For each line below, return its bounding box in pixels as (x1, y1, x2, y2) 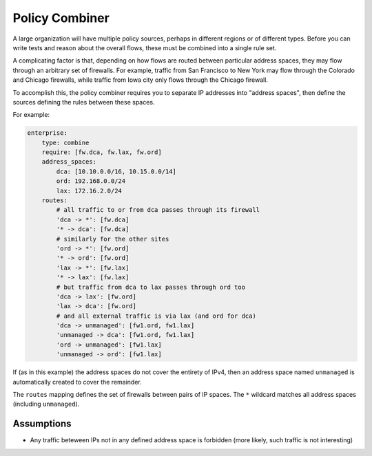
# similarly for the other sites (56, 235, 169, 243)
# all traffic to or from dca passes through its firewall (56, 206, 260, 214)
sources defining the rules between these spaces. (12, 98, 155, 106)
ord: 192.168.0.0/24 (56, 177, 126, 185)
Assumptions (12, 418, 72, 430)
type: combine (41, 138, 90, 146)
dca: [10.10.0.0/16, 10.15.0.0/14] (56, 167, 177, 175)
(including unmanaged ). (12, 400, 80, 409)
